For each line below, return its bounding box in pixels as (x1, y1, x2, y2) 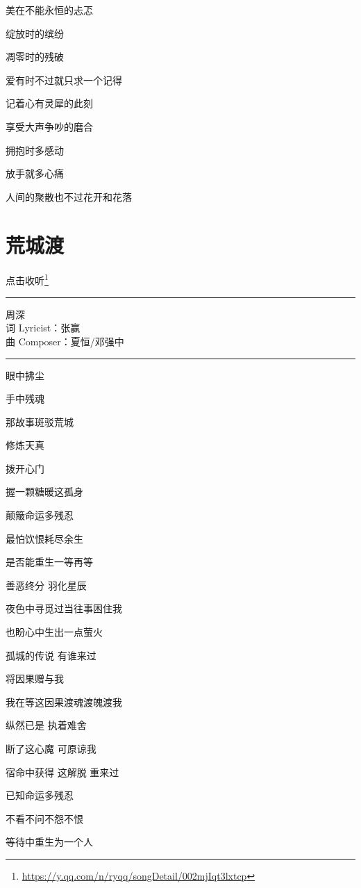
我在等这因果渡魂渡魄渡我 (6, 694, 122, 709)
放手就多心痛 (6, 166, 64, 181)
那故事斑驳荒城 (6, 414, 74, 429)
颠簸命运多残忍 (6, 508, 74, 523)
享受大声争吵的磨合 (6, 119, 93, 133)
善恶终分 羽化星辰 (6, 577, 87, 592)
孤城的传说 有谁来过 (6, 648, 96, 662)
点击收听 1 (6, 271, 49, 288)
